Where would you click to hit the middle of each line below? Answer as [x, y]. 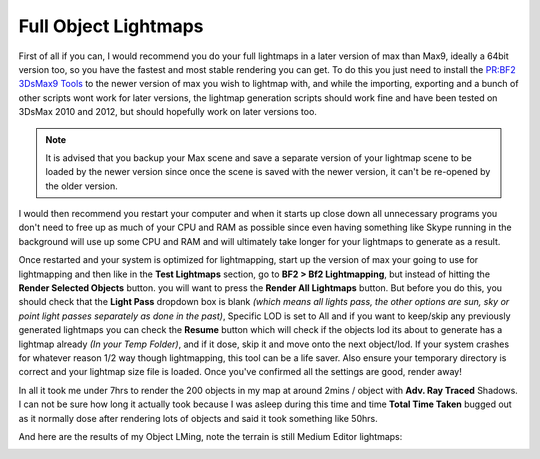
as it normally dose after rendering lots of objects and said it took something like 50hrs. [198, 418]
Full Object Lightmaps [111, 26]
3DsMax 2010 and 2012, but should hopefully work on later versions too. [167, 112]
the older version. [82, 186]
